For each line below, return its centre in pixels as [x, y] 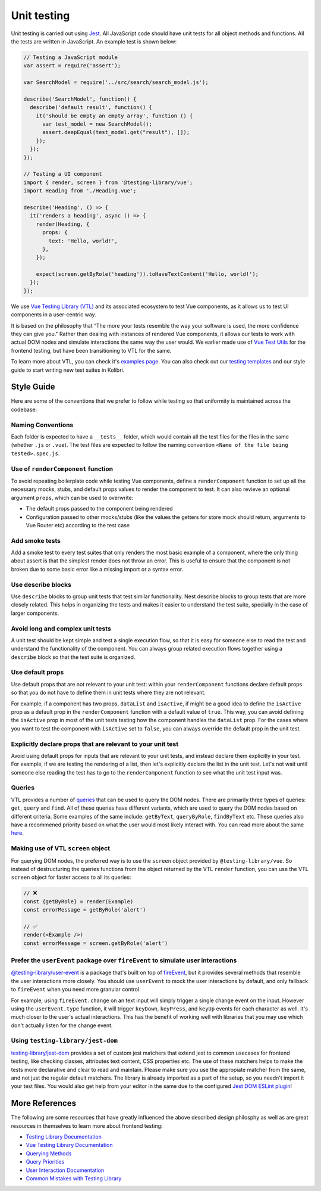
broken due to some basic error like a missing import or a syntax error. [97, 569]
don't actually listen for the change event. [62, 1025]
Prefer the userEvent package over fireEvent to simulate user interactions [124, 960]
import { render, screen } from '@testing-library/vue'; [108, 182]
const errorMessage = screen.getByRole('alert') [96, 943]
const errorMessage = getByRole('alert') [85, 910]
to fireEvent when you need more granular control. [76, 990]
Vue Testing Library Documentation [69, 1145]
